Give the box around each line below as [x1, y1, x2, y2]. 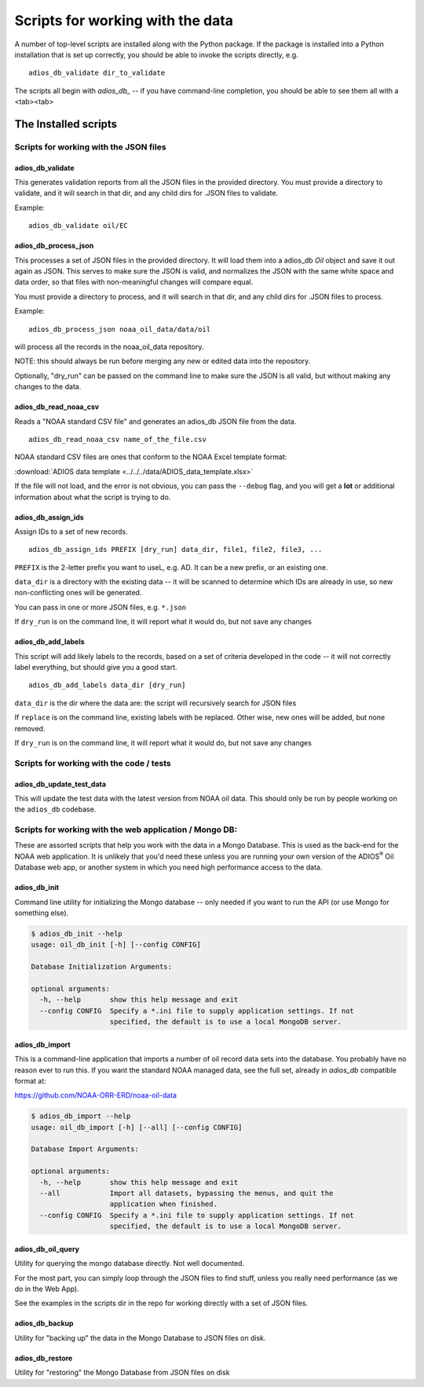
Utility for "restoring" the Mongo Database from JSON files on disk [14, 1368, 231, 1378]
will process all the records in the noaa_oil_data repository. [14, 342, 204, 351]
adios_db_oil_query [14, 1244, 80, 1253]
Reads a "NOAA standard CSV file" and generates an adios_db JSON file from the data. [14, 417, 297, 426]
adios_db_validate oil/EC [28, 221, 129, 230]
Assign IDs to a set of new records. [14, 527, 129, 536]
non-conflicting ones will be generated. [14, 588, 142, 598]
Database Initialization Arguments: [31, 962, 173, 971]
